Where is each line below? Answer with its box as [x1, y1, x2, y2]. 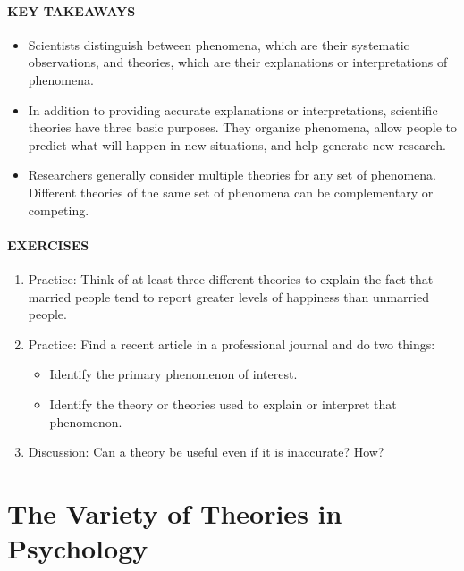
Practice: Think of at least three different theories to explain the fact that [28, 269, 434, 288]
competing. [28, 200, 89, 219]
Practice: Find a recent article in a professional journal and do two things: [28, 334, 435, 353]
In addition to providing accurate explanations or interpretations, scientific [28, 100, 438, 119]
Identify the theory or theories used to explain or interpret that [49, 394, 397, 413]
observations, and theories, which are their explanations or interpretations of [28, 53, 448, 71]
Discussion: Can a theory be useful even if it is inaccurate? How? [28, 442, 384, 461]
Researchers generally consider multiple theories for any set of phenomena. [28, 165, 436, 184]
